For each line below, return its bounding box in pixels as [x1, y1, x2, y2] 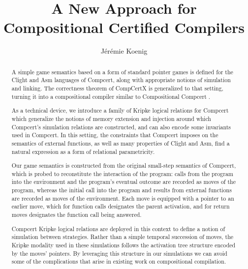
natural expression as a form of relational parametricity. [11, 147, 155, 155]
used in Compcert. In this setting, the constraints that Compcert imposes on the [11, 131, 218, 139]
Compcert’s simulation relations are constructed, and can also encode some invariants [11, 122, 231, 131]
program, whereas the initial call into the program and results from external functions [11, 186, 232, 194]
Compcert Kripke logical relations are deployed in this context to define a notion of [11, 224, 225, 233]
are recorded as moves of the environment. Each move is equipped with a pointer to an [11, 194, 234, 202]
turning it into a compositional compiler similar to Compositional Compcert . [11, 92, 211, 100]
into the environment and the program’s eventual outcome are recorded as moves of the [11, 178, 236, 186]
